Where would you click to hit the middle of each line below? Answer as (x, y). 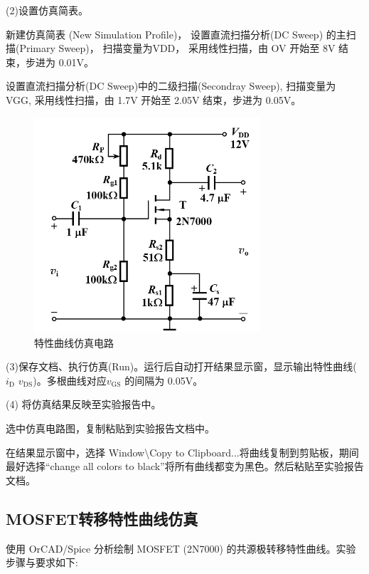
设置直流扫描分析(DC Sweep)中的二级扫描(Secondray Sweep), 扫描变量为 (171, 86)
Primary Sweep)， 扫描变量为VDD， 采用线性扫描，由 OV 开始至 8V (177, 48)
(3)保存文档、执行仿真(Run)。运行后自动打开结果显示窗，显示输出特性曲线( (181, 366)
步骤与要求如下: (42, 562)
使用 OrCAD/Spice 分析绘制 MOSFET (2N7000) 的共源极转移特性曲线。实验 (181, 548)
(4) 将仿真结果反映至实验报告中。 (84, 404)
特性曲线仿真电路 (74, 342)
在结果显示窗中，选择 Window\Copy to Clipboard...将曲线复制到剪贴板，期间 (182, 452)
